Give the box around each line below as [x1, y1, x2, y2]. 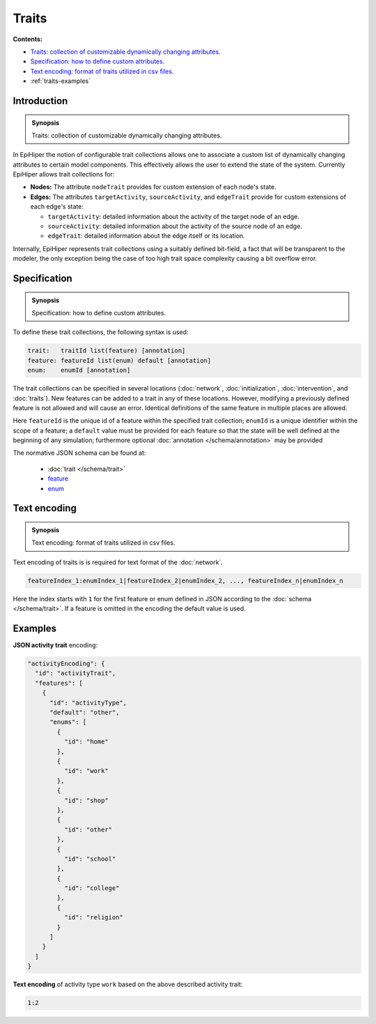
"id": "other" [63, 825, 113, 834]
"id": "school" [63, 854, 116, 863]
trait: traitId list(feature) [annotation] [27, 347, 186, 355]
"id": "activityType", [49, 698, 127, 707]
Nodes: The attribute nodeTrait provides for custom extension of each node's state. [30, 183, 276, 191]
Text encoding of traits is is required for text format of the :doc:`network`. [13, 558, 223, 566]
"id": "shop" [63, 796, 109, 804]
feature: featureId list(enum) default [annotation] [27, 356, 212, 364]
